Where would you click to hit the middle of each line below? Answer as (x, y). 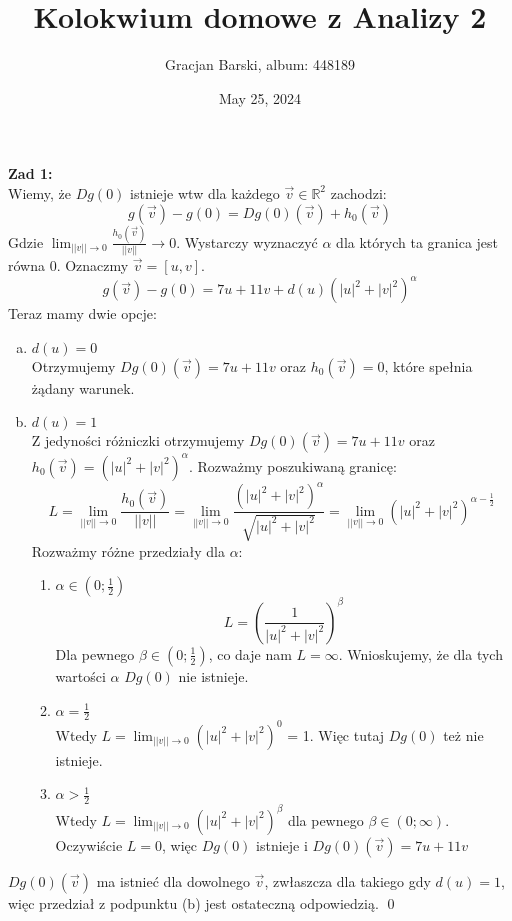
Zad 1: (30, 173)
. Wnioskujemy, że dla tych (420, 653)
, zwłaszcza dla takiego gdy (347, 880)
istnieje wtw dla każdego (205, 192)
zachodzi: (358, 192)
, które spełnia (428, 365)
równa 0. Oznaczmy (68, 265)
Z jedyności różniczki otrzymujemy (138, 440)
